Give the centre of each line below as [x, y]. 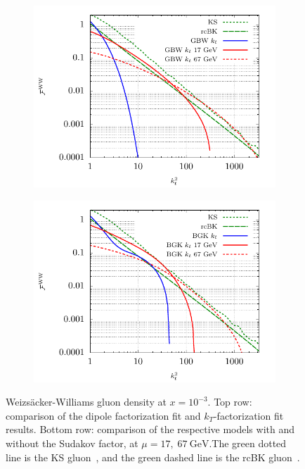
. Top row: [230, 402]
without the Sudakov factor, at [72, 443]
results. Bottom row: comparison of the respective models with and [150, 429]
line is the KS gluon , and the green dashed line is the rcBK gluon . [153, 457]
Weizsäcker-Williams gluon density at [86, 402]
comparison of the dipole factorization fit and [103, 415]
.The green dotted [248, 443]
